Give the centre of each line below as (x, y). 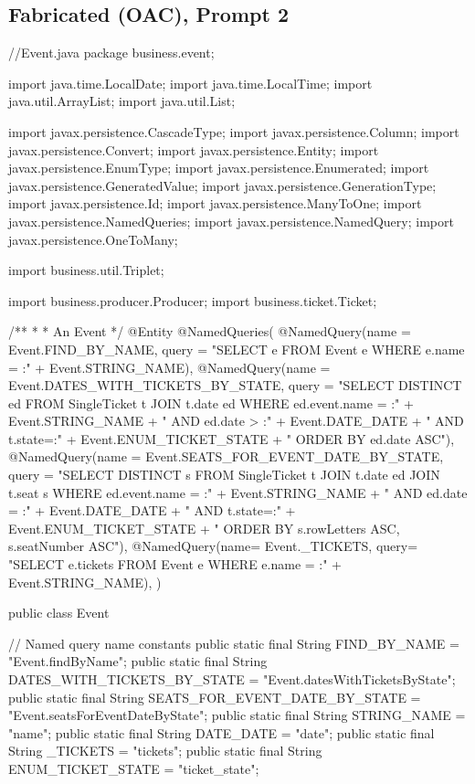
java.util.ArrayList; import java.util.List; (122, 101)
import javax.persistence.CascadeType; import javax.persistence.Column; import (234, 131)
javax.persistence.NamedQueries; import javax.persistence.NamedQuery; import (231, 221)
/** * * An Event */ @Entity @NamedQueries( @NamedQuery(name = (210, 331)
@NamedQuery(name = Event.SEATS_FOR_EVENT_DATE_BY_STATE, (226, 456)
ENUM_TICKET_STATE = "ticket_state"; (134, 768)
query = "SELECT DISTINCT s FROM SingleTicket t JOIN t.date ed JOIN (224, 475)
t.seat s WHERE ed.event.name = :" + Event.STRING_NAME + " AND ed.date (238, 492)
